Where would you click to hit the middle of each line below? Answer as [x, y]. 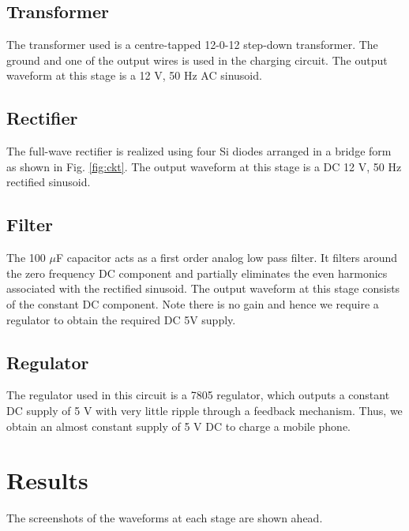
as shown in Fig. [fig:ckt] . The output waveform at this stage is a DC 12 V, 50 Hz [204, 166]
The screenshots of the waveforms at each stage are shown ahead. [165, 518]
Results [47, 480]
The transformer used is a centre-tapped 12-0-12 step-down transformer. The [192, 45]
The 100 [26, 258]
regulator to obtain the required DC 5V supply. [121, 319]
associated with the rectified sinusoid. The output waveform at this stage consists [203, 288]
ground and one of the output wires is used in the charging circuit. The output [197, 60]
